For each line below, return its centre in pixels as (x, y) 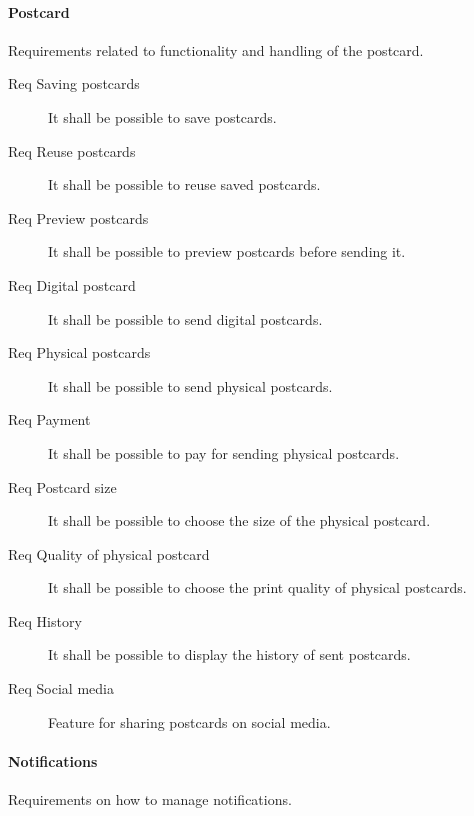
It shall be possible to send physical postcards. (190, 385)
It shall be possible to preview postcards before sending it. (227, 251)
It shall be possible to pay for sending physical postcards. (224, 452)
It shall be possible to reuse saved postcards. (184, 184)
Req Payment (49, 419)
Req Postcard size (62, 486)
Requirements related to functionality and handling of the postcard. (216, 49)
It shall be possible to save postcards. (162, 116)
